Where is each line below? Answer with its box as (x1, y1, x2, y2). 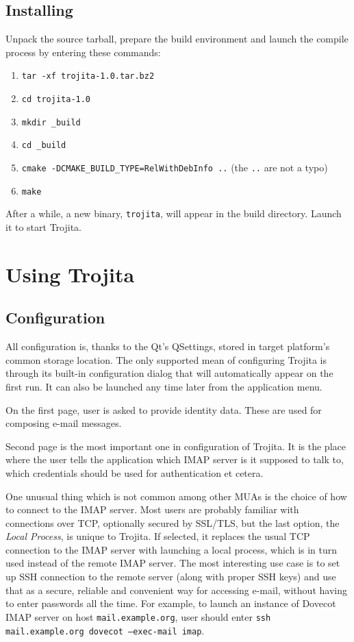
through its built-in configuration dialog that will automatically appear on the (5, 366, 333, 380)
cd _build (21, 140, 66, 151)
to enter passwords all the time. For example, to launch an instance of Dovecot (5, 596, 336, 610)
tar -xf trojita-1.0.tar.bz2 (21, 71, 155, 82)
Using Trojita (5, 260, 135, 288)
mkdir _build (21, 117, 81, 127)
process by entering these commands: (5, 45, 161, 59)
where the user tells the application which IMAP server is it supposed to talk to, (5, 452, 344, 467)
